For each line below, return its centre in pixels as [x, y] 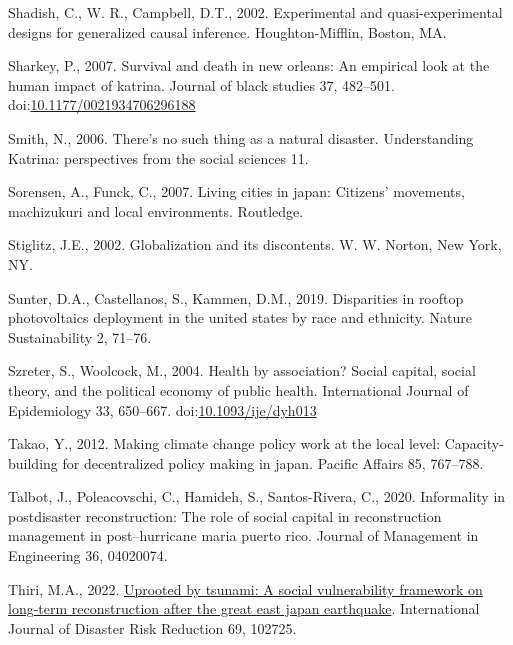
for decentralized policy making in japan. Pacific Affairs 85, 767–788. [273, 462]
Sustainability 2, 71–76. [80, 336]
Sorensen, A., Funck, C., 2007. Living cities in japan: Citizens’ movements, [236, 191]
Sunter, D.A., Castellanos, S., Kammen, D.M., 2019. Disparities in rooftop [236, 297]
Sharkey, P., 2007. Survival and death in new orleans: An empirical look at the [249, 65]
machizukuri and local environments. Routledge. [156, 210]
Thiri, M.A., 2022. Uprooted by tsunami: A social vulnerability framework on [245, 588]
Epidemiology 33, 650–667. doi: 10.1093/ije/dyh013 [162, 409]
